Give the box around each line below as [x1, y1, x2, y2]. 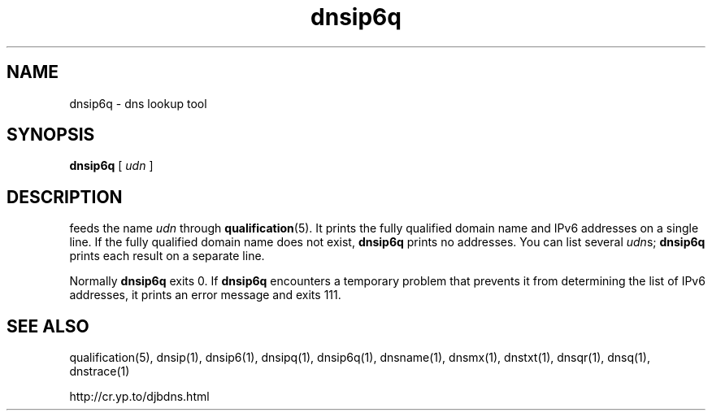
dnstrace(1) [69, 364, 130, 379]
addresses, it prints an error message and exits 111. [69, 288, 341, 302]
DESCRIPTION [7, 186, 123, 207]
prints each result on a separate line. [69, 249, 265, 263]
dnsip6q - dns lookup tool [69, 96, 207, 111]
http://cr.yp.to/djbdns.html [69, 389, 210, 404]
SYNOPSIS [7, 124, 95, 146]
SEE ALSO [7, 315, 89, 337]
